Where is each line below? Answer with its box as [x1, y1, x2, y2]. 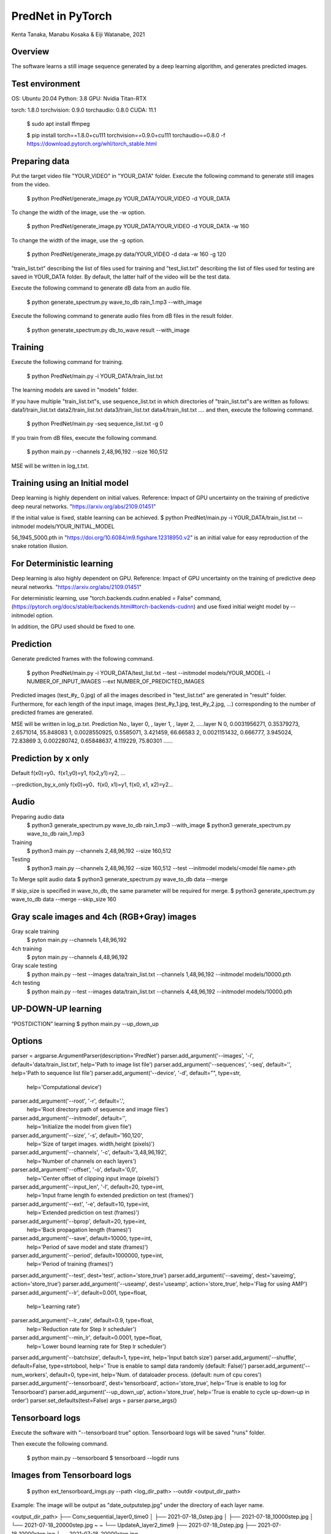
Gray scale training [11, 927, 59, 935]
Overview [11, 47, 50, 57]
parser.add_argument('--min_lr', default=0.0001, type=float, [11, 1334, 162, 1341]
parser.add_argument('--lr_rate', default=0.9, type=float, [11, 1317, 154, 1324]
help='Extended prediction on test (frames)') [26, 1209, 140, 1216]
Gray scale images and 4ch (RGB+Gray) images [11, 911, 197, 922]
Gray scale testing [11, 962, 58, 969]
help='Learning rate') [26, 1303, 80, 1310]
